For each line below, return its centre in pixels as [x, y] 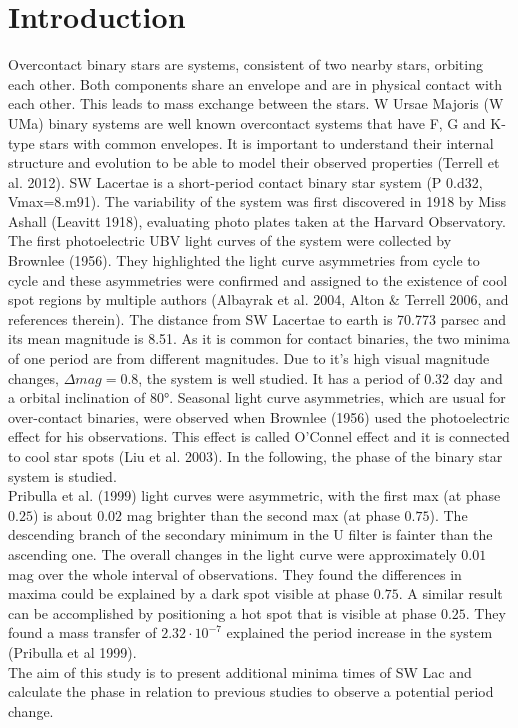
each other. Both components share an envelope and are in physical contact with [255, 83]
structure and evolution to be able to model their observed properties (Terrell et [254, 162]
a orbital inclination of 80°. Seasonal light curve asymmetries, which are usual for [257, 397]
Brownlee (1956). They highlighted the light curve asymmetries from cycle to [244, 260]
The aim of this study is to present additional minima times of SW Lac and [240, 671]
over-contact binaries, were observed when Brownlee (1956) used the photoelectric [259, 416]
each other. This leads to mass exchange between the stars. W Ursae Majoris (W [256, 103]
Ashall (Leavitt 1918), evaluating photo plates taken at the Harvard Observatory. [257, 220]
